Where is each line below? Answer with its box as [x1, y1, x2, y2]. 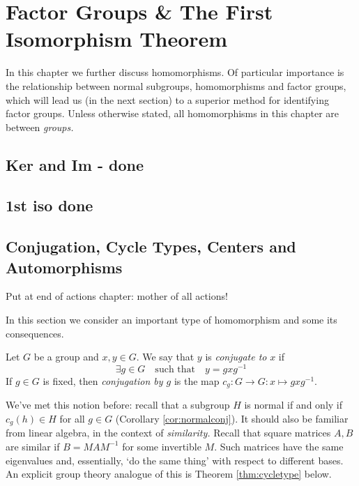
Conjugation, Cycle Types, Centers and [6, 236, 296, 257]
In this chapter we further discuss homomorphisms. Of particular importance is [6, 65, 344, 79]
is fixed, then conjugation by [43, 373, 163, 388]
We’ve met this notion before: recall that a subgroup [6, 397, 230, 412]
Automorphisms [6, 256, 123, 278]
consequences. [6, 326, 64, 340]
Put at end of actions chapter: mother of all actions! [6, 289, 228, 303]
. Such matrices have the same [214, 439, 344, 453]
